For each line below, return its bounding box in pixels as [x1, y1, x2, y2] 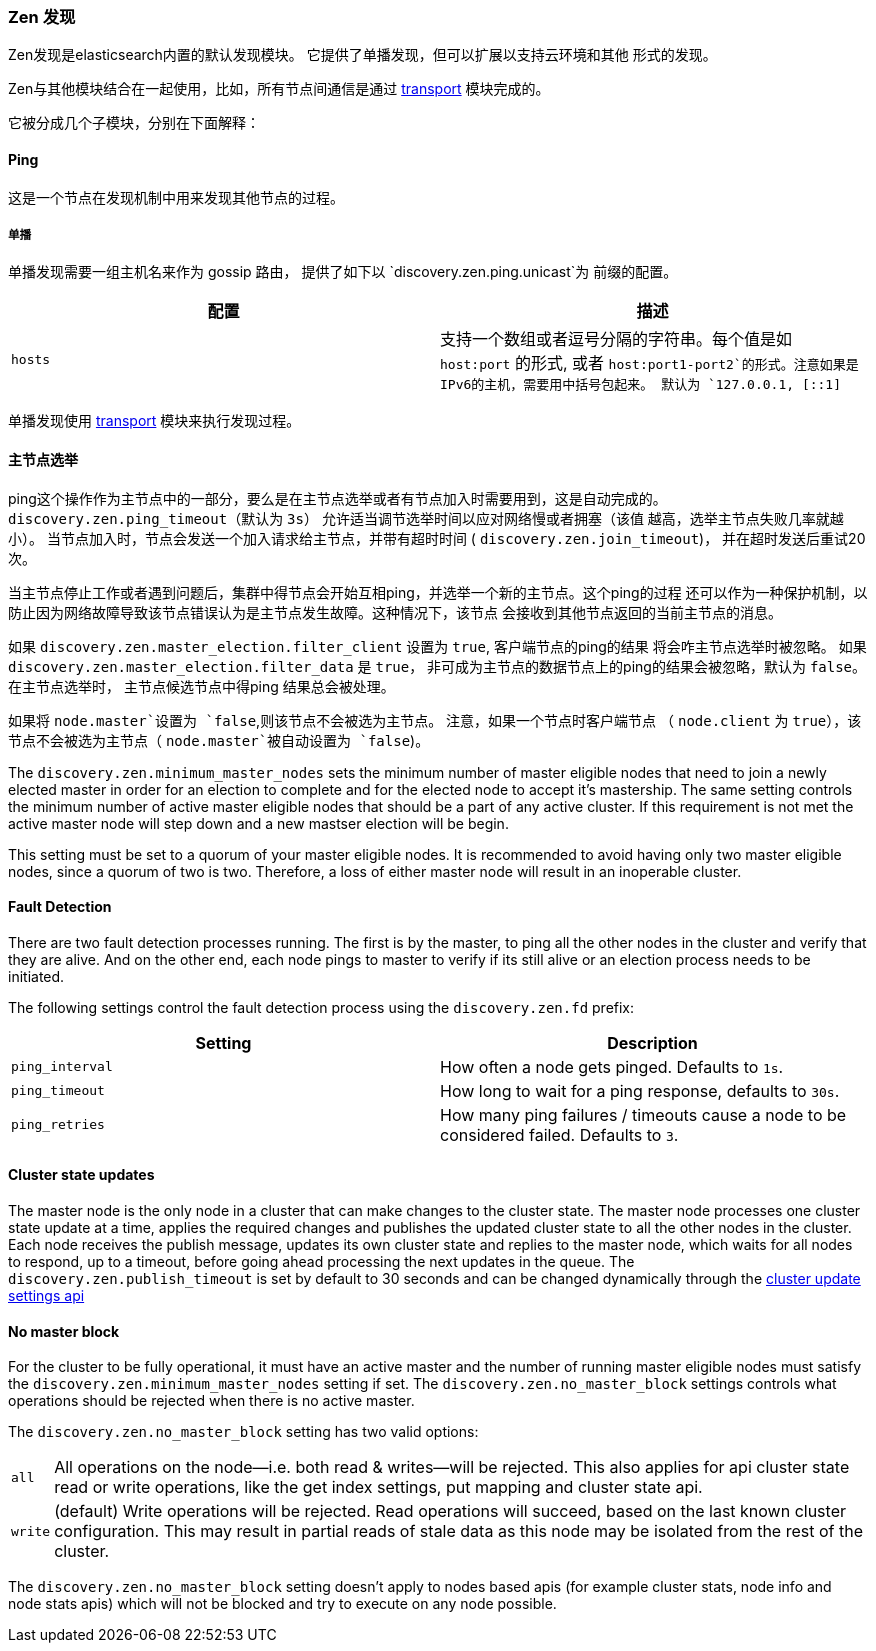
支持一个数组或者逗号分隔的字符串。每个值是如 [440, 329, 793, 350]
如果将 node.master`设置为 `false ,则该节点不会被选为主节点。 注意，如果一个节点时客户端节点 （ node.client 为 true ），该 [8, 711, 862, 729]
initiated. [8, 967, 65, 985]
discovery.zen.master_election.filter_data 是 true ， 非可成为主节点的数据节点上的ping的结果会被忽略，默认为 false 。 [8, 657, 867, 675]
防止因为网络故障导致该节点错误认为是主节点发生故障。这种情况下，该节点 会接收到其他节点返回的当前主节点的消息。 [8, 603, 782, 621]
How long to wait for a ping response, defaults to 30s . [440, 1080, 840, 1101]
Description [607, 1032, 698, 1053]
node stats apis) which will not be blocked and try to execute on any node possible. [8, 1595, 557, 1613]
